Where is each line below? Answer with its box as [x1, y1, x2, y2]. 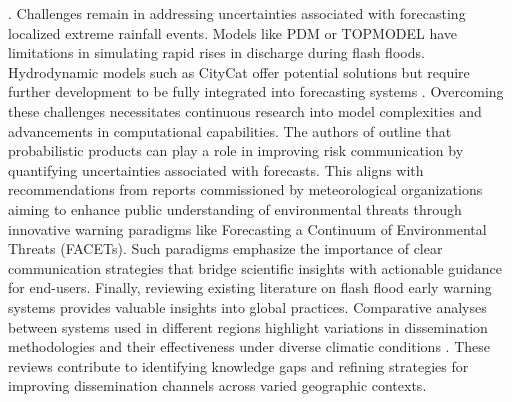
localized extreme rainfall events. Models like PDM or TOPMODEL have [8, 22, 458, 43]
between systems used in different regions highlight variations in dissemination [8, 316, 488, 337]
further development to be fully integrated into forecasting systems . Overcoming [8, 81, 504, 102]
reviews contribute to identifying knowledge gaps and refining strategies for [8, 355, 469, 376]
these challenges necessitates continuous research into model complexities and [8, 100, 482, 121]
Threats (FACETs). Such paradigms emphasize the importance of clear [8, 238, 443, 259]
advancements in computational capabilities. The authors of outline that [8, 120, 452, 141]
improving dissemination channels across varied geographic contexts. [8, 375, 427, 396]
